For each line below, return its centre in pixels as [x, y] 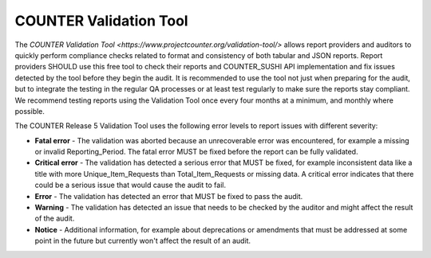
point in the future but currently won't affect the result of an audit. [143, 241]
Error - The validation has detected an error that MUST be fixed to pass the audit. [169, 196]
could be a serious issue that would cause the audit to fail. [130, 185]
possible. [30, 111]
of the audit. [55, 218]
